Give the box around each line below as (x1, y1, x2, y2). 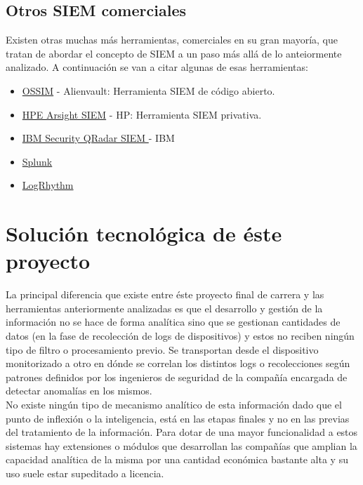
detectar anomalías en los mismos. (6, 383, 152, 398)
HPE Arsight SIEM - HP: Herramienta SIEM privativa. (22, 107, 262, 121)
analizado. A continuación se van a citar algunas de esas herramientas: (6, 60, 308, 74)
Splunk (22, 154, 53, 168)
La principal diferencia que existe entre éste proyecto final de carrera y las (6, 287, 324, 302)
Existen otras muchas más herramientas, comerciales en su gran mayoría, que (6, 32, 338, 47)
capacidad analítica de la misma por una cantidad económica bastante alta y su (6, 452, 348, 467)
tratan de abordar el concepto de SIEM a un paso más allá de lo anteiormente (6, 46, 342, 60)
